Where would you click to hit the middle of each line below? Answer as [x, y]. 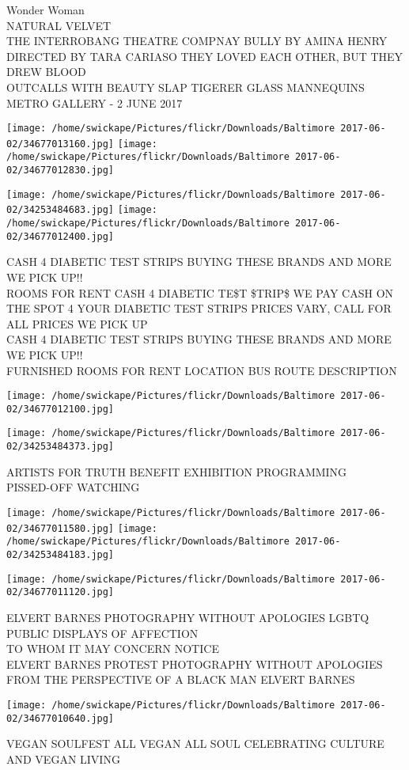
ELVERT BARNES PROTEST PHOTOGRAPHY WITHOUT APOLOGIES [195, 664]
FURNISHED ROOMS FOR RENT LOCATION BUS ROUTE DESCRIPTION [202, 370]
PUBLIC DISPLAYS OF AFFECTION [102, 633]
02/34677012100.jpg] [61, 409]
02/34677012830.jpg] [61, 171]
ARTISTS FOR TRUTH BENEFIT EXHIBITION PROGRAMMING [177, 471]
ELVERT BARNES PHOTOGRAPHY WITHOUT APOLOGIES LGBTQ [188, 617]
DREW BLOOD [46, 72]
